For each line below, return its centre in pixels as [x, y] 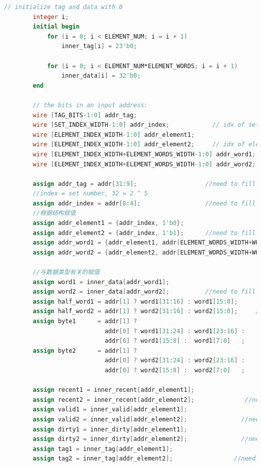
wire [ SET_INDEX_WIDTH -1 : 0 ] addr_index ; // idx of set [146, 125]
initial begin [56, 27]
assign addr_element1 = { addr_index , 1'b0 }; [108, 223]
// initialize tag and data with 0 [63, 7]
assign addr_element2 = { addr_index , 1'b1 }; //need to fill [144, 233]
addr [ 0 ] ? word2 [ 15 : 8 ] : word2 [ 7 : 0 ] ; [175, 370]
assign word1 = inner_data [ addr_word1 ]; [101, 282]
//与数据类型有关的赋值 [66, 272]
